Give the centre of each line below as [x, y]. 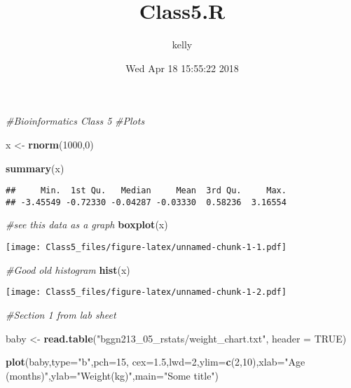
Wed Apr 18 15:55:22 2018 [182, 68]
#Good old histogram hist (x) [68, 269]
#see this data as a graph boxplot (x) [87, 224]
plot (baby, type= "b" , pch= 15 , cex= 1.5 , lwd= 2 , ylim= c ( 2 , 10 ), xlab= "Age [156, 362]
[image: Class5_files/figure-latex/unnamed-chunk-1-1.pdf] [146, 247]
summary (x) [35, 168]
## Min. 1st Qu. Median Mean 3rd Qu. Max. [146, 191]
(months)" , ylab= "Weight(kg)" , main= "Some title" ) [112, 375]
